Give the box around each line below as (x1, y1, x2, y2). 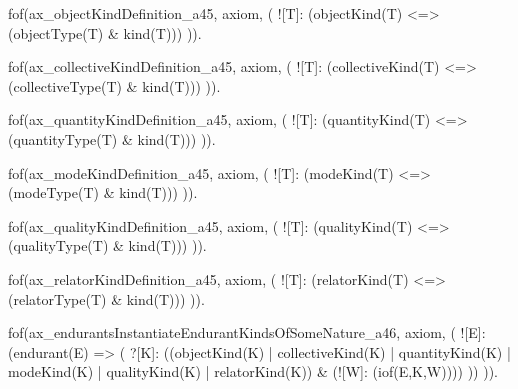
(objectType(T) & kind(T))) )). (8, 22, 202, 43)
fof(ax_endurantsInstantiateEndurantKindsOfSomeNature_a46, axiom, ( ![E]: (8, 322, 486, 343)
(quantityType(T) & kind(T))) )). (8, 128, 216, 149)
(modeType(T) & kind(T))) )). (8, 182, 198, 203)
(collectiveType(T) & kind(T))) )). (8, 75, 221, 96)
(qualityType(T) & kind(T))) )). (8, 235, 207, 256)
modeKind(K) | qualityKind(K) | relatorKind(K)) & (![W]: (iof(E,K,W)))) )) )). (8, 361, 499, 382)
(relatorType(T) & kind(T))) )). (8, 288, 205, 309)
